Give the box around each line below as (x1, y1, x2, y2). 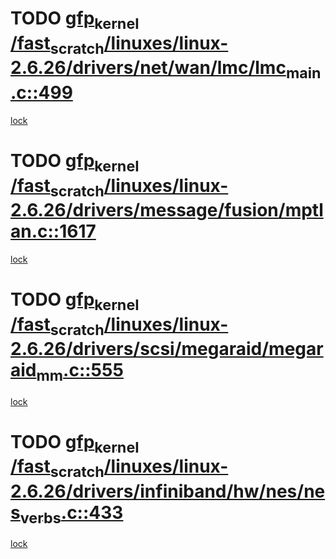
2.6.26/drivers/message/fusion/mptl (10, 199, 324, 222)
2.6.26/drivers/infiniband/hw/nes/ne (10, 480, 326, 502)
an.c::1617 (10, 220, 97, 243)
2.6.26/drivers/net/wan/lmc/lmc (10, 57, 287, 79)
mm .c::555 (36, 359, 124, 385)
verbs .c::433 (19, 501, 124, 527)
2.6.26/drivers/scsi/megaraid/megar (10, 338, 324, 361)
